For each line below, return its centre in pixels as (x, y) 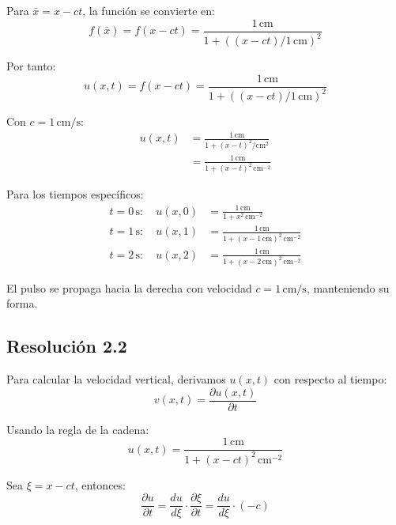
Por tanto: (31, 66)
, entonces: (100, 484)
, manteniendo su (348, 287)
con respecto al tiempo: (330, 378)
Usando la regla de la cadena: (78, 429)
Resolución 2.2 (67, 346)
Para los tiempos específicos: (75, 194)
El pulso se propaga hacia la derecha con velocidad (129, 287)
